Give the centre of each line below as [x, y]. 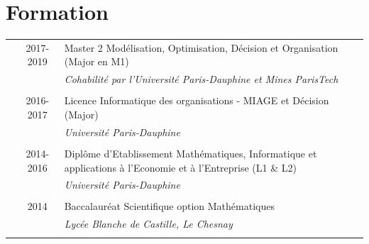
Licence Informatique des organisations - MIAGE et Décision [197, 100]
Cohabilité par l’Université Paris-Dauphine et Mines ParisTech [201, 79]
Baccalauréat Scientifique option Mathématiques [169, 206]
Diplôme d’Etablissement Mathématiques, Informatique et [191, 153]
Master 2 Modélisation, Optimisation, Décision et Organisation [201, 47]
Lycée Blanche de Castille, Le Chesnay [148, 224]
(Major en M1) [97, 61]
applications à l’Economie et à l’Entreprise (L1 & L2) [180, 167]
